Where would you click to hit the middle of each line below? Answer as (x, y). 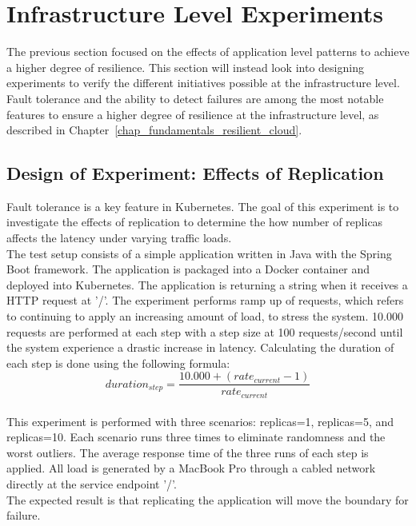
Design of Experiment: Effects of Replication (195, 173)
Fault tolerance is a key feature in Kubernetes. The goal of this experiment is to (203, 206)
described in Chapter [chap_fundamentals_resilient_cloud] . (154, 130)
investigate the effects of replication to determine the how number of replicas (195, 222)
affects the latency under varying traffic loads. (119, 238)
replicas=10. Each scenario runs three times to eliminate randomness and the (196, 437)
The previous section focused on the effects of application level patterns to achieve (208, 52)
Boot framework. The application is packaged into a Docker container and (188, 269)
